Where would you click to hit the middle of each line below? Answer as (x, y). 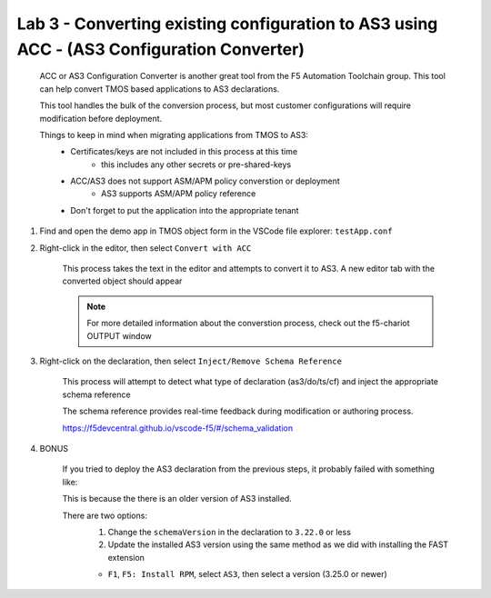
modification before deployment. (101, 118)
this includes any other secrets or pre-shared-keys (196, 164)
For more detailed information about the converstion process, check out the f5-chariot (248, 324)
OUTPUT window (119, 335)
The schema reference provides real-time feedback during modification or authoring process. (238, 411)
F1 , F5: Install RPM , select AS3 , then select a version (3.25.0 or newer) (248, 574)
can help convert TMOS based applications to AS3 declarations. (160, 89)
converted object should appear (122, 281)
